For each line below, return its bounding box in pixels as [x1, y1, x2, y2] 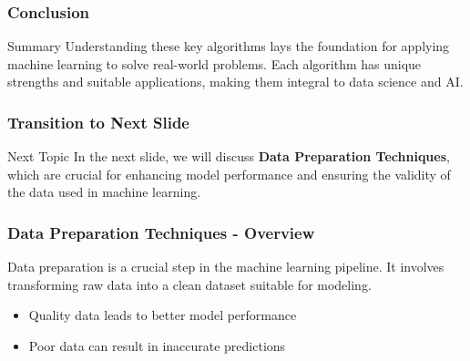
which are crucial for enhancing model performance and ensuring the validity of [7, 164, 451, 183]
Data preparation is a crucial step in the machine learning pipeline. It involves [7, 257, 444, 276]
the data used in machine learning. [7, 182, 201, 201]
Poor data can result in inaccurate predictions [28, 336, 286, 355]
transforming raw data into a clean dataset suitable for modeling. [7, 274, 372, 294]
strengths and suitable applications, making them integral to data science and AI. [7, 72, 464, 91]
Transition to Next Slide [7, 110, 189, 133]
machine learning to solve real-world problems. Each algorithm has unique [7, 54, 422, 73]
